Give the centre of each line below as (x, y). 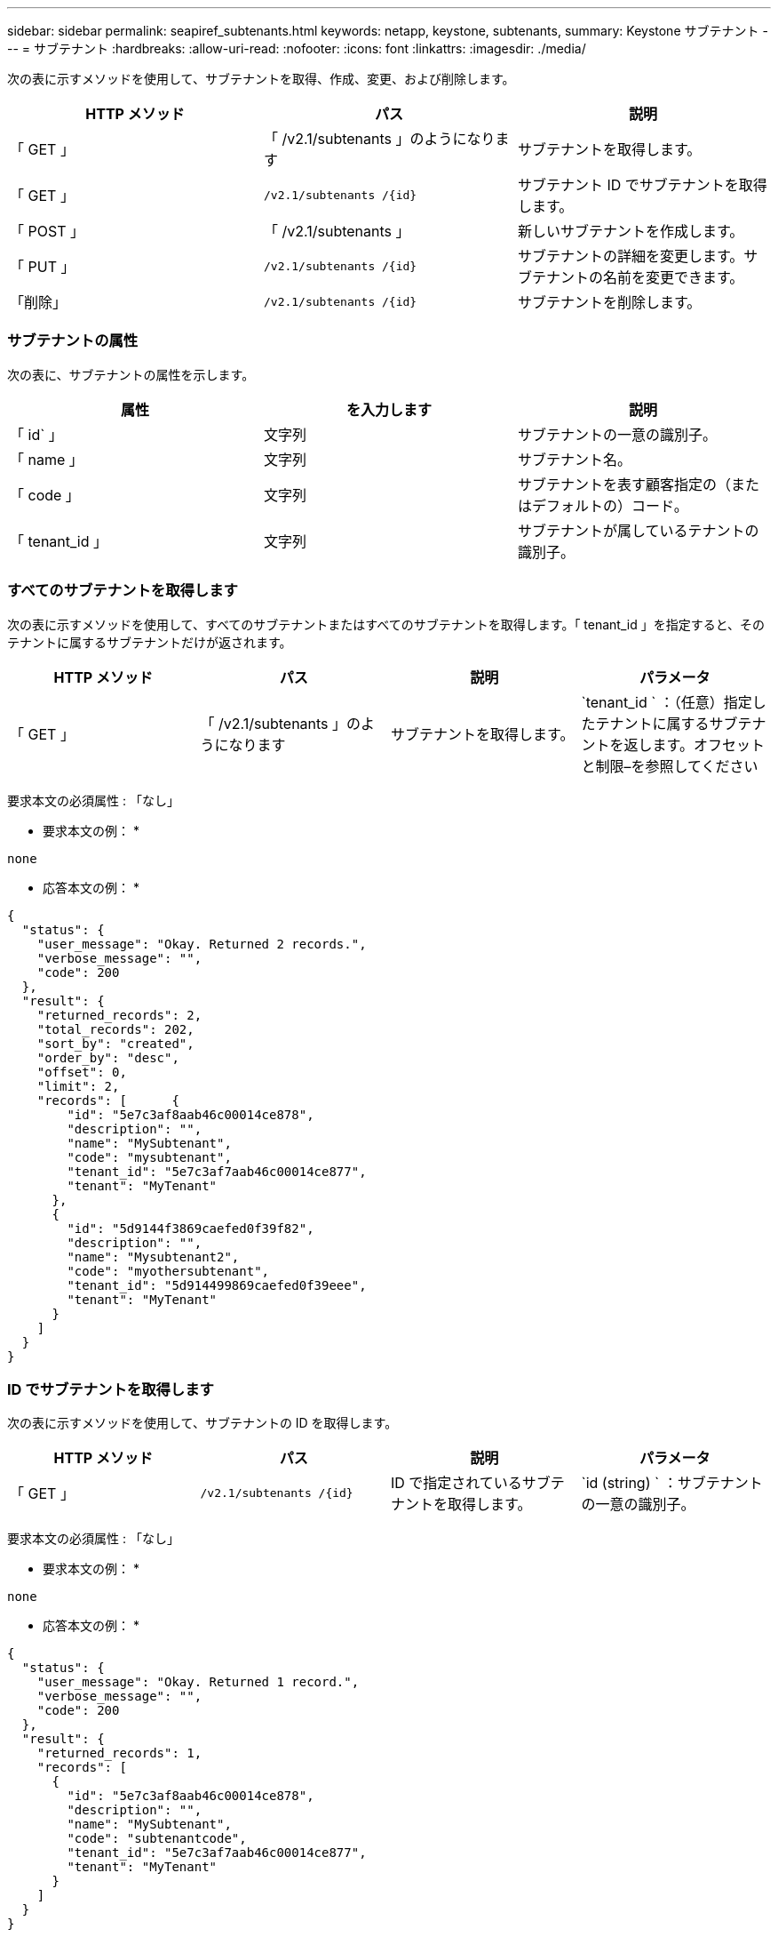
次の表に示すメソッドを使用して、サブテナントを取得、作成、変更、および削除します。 (261, 79)
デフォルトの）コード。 (610, 505)
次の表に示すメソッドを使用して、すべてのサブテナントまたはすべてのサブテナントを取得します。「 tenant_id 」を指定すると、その (386, 624)
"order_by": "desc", (108, 1057)
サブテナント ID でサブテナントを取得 (642, 185)
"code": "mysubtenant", (149, 1157)
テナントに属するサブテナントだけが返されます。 (150, 642)
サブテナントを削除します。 (609, 302)
